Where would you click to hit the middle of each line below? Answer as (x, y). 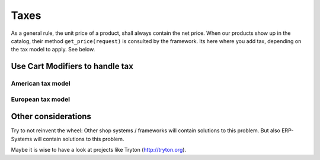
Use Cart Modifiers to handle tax (72, 66)
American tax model (41, 84)
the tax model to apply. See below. (53, 50)
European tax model (41, 99)
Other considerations (51, 117)
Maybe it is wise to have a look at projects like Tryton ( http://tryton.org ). (99, 150)
